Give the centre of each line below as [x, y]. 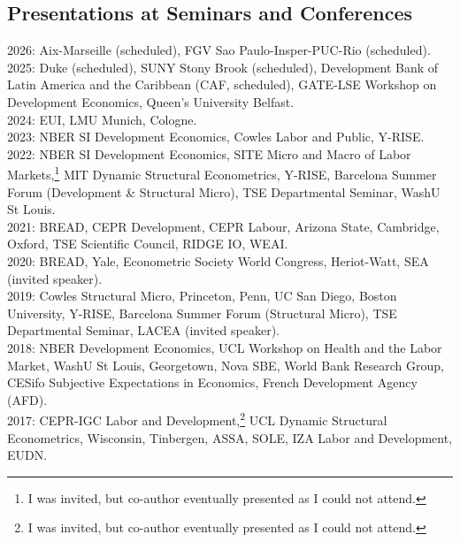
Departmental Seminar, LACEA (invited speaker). [144, 330]
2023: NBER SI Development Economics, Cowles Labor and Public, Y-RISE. [216, 137]
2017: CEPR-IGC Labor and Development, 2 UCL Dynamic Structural [197, 419]
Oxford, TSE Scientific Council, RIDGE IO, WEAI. [148, 244]
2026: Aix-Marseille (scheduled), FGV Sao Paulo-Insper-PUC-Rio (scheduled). [219, 50]
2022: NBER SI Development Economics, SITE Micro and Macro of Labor [209, 153]
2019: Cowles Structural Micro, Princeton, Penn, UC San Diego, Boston [202, 296]
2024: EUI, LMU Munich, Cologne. [102, 119]
